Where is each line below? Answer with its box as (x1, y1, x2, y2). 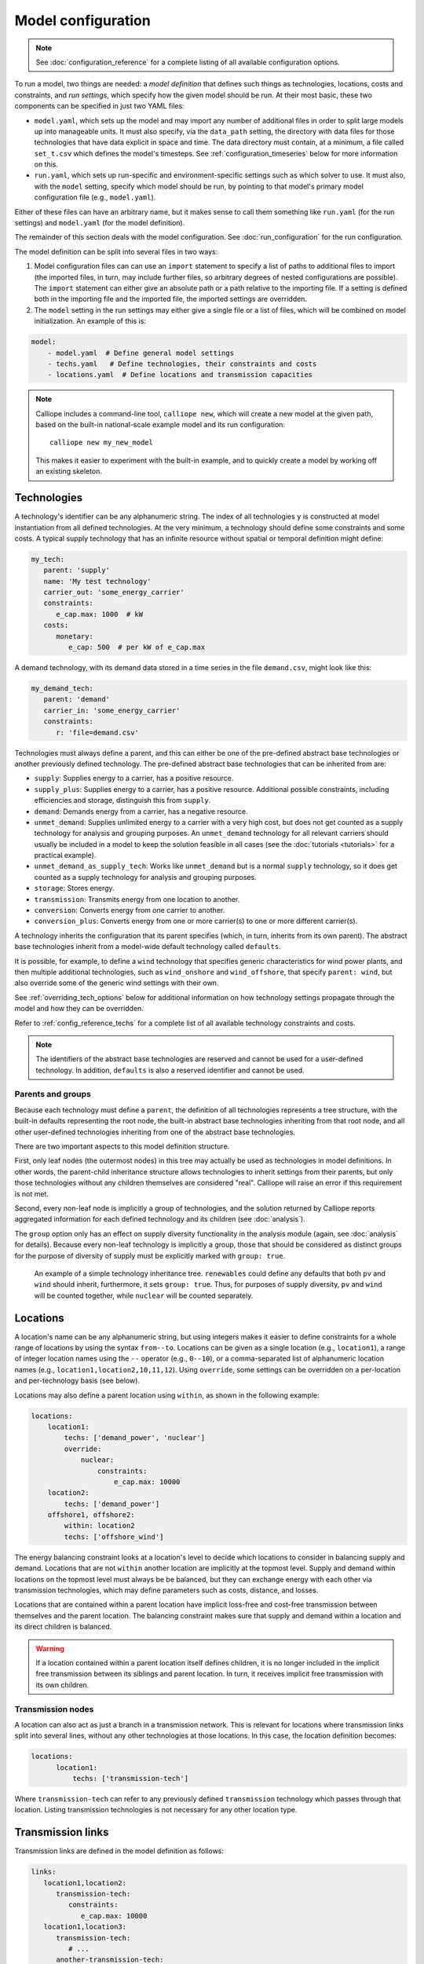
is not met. (14, 1189, 49, 1198)
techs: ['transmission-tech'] (71, 1774, 188, 1783)
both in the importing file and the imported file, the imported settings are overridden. (34, 295, 308, 304)
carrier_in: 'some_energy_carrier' (43, 705, 181, 715)
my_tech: (31, 555, 65, 563)
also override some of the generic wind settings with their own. (14, 978, 219, 987)
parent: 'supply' (43, 566, 110, 575)
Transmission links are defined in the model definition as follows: (14, 1846, 224, 1856)
